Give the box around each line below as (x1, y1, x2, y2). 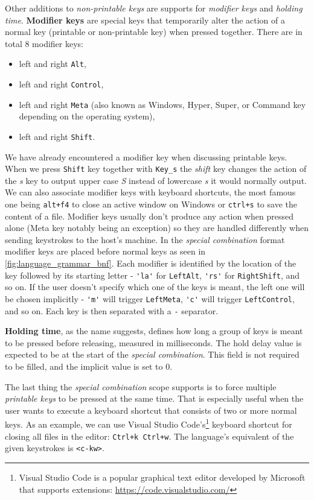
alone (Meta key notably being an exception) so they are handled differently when (5, 221, 309, 234)
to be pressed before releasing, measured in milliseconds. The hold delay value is (5, 336, 302, 349)
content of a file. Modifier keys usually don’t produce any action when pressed (5, 209, 294, 222)
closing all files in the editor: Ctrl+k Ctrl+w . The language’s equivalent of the (5, 429, 294, 442)
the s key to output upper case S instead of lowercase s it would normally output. (5, 174, 307, 186)
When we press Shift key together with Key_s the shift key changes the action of (5, 162, 307, 175)
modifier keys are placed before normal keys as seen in (5, 245, 206, 258)
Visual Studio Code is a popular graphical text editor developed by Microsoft (19, 470, 306, 483)
